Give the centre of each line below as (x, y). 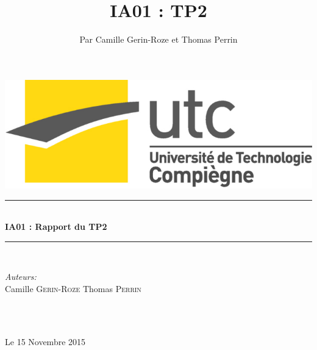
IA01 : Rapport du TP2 (56, 227)
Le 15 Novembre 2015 (45, 341)
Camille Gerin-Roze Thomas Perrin (73, 288)
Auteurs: (21, 277)
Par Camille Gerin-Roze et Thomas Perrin (158, 39)
